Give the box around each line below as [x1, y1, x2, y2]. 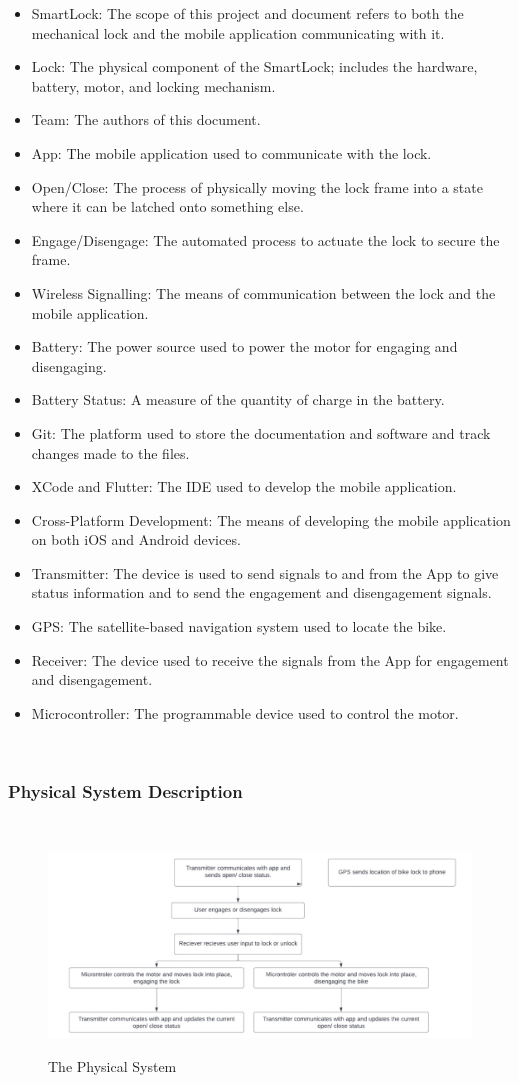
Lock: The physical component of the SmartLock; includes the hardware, [31, 56, 478, 77]
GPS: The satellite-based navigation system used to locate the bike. [31, 616, 447, 637]
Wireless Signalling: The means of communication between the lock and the [31, 282, 496, 303]
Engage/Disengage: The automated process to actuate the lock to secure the [31, 229, 500, 250]
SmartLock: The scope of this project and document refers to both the [31, 3, 464, 23]
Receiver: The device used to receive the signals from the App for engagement [31, 649, 509, 670]
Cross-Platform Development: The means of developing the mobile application [31, 509, 511, 530]
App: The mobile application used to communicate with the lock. [31, 142, 432, 163]
